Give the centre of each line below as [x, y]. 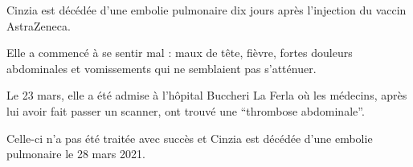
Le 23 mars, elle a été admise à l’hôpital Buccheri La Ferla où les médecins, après [207, 95]
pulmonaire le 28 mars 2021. [76, 154]
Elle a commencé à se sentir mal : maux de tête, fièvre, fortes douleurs [180, 53]
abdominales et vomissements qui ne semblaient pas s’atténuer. [162, 68]
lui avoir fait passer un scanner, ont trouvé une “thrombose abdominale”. [186, 110]
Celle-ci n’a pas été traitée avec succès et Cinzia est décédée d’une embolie [190, 138]
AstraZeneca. [39, 25]
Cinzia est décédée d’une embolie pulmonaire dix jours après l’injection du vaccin [206, 10]
